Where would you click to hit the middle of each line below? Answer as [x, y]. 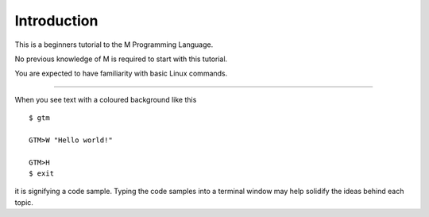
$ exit [42, 174]
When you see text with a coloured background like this [106, 99]
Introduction [56, 21]
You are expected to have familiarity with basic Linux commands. [121, 74]
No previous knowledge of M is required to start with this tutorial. [121, 59]
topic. [24, 202]
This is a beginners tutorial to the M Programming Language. [114, 45]
